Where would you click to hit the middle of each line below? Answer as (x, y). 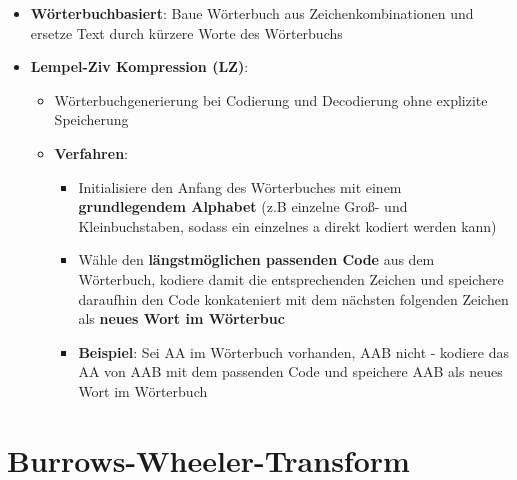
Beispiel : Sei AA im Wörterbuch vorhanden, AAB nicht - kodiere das (294, 351)
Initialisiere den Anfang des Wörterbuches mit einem (240, 186)
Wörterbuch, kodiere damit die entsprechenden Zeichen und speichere (291, 278)
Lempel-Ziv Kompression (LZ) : (139, 66)
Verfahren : (91, 152)
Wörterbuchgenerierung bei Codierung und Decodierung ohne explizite (271, 99)
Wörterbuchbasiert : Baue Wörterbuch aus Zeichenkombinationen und (252, 13)
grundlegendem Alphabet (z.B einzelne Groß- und (243, 206)
